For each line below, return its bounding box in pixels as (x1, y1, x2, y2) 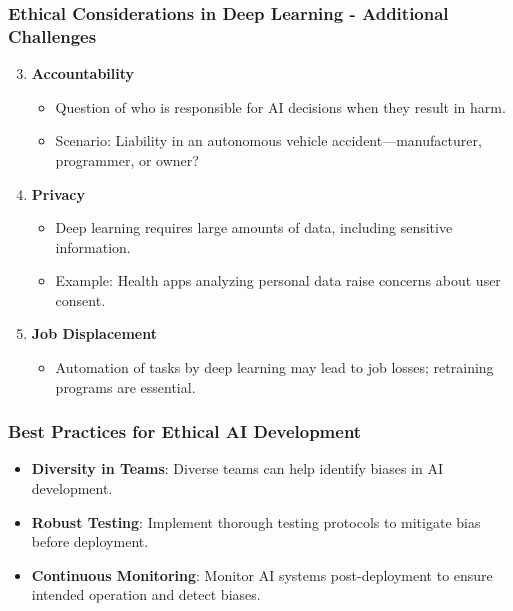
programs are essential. (55, 376, 196, 397)
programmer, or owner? (55, 149, 199, 170)
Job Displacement (31, 323, 157, 344)
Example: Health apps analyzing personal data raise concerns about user (55, 270, 501, 291)
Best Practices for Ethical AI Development (8, 419, 362, 444)
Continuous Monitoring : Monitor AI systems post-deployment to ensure (31, 564, 493, 585)
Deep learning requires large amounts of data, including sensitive (55, 217, 453, 238)
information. (55, 236, 131, 257)
